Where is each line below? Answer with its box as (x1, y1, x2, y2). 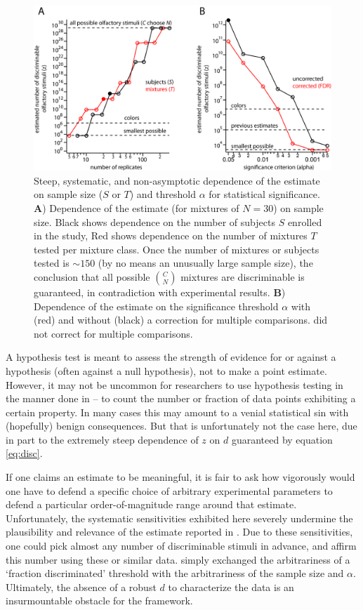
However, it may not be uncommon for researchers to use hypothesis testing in (6, 377, 343, 392)
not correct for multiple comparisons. (34, 326, 193, 340)
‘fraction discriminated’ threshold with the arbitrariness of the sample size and (6, 566, 344, 581)
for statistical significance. (209, 187, 320, 201)
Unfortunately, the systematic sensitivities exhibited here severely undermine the (6, 510, 353, 525)
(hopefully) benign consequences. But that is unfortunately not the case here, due (6, 418, 357, 433)
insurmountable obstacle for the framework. (6, 593, 193, 608)
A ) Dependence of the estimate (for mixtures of (34, 200, 239, 215)
